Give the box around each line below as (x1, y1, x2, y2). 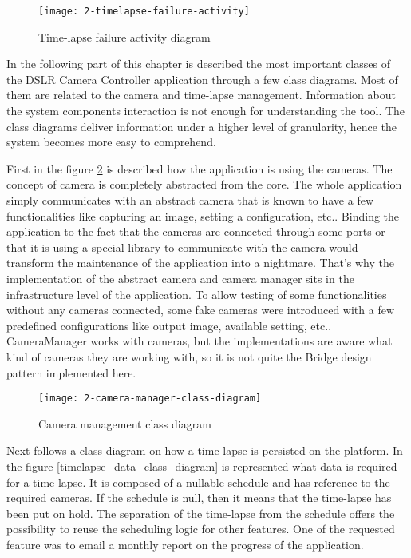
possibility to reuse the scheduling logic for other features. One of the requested (6, 520, 395, 537)
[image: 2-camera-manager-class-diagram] (38, 393, 262, 405)
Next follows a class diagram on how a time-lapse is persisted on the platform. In (6, 442, 403, 459)
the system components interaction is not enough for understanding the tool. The (6, 102, 405, 119)
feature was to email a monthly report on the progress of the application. (6, 536, 364, 552)
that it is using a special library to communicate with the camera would (6, 238, 358, 255)
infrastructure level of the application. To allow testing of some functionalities (6, 285, 387, 302)
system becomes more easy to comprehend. (6, 134, 216, 150)
